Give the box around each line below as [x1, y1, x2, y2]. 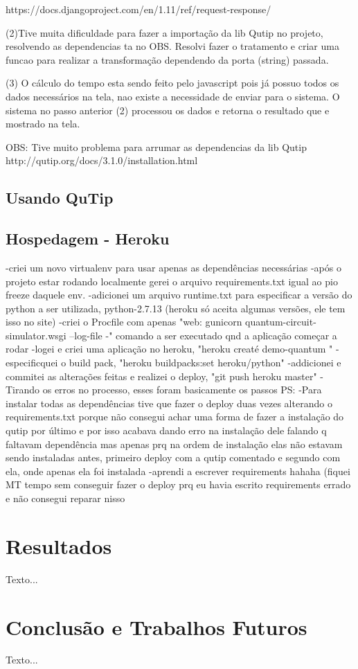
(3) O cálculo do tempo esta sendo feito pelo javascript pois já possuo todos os [6, 75, 339, 90]
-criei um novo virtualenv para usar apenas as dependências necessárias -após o [6, 260, 341, 274]
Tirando [6, 382, 40, 397]
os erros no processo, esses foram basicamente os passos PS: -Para [42, 382, 322, 397]
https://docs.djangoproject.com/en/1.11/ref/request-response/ [6, 2, 271, 16]
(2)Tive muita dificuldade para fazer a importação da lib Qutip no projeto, [6, 25, 323, 39]
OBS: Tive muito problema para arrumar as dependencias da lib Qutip [6, 139, 307, 154]
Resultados [6, 531, 112, 560]
